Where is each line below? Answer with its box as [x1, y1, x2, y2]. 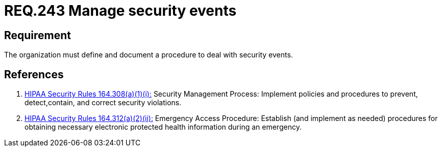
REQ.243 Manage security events [4, 2, 237, 19]
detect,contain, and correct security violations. [24, 98, 182, 107]
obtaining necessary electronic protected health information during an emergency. [24, 123, 302, 132]
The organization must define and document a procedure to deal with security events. [4, 50, 293, 59]
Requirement [4, 28, 71, 42]
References [4, 68, 64, 81]
